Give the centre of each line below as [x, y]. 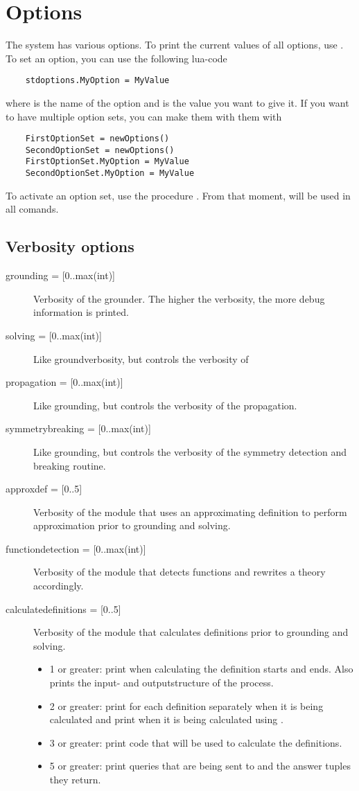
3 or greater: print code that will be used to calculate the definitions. [196, 742]
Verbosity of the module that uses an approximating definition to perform [190, 512]
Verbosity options [70, 246]
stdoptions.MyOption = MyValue [97, 81]
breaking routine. [70, 465]
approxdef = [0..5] [44, 489]
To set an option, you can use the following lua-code [116, 58]
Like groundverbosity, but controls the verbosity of [141, 358]
